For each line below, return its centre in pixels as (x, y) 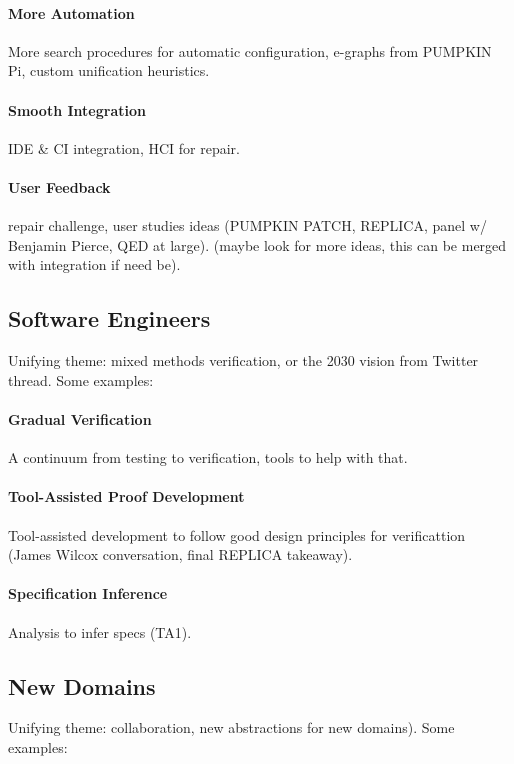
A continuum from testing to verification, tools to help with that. (208, 457)
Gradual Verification (80, 418)
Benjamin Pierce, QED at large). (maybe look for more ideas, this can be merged (257, 244)
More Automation (71, 12)
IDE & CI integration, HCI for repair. (124, 147)
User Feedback (59, 186)
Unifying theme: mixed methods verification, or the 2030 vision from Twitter (243, 360)
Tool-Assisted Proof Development (126, 496)
